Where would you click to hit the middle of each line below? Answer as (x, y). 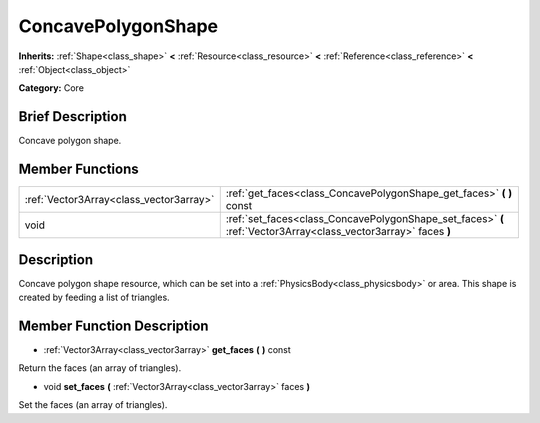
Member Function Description (113, 325)
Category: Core (51, 88)
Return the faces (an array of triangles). (100, 368)
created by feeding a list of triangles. (94, 297)
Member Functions (78, 169)
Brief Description (72, 116)
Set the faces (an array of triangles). (93, 405)
